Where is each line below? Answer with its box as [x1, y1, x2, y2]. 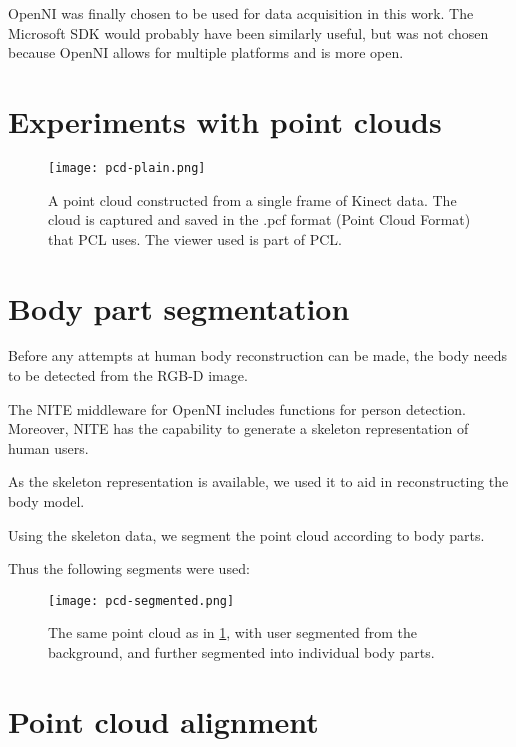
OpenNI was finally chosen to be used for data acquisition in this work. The [8, 3, 474, 23]
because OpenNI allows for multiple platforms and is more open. [8, 42, 404, 63]
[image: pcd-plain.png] [48, 160, 206, 175]
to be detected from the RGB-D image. [8, 365, 248, 386]
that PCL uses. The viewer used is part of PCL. [48, 228, 342, 249]
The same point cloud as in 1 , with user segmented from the [48, 622, 418, 643]
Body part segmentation [8, 287, 350, 328]
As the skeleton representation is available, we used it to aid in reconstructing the [8, 471, 509, 492]
